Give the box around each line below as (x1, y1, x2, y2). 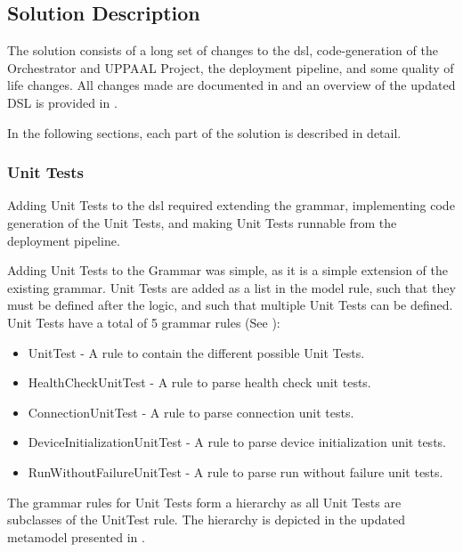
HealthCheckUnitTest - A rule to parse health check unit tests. (28, 373, 371, 392)
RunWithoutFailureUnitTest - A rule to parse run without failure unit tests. (28, 462, 443, 481)
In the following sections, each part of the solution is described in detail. (7, 123, 402, 142)
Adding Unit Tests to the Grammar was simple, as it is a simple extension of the (7, 261, 449, 280)
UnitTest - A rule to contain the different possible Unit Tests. (28, 343, 365, 361)
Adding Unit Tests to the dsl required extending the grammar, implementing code (7, 196, 455, 215)
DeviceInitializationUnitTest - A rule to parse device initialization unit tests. (28, 433, 446, 451)
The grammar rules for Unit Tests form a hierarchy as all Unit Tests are (7, 492, 402, 511)
